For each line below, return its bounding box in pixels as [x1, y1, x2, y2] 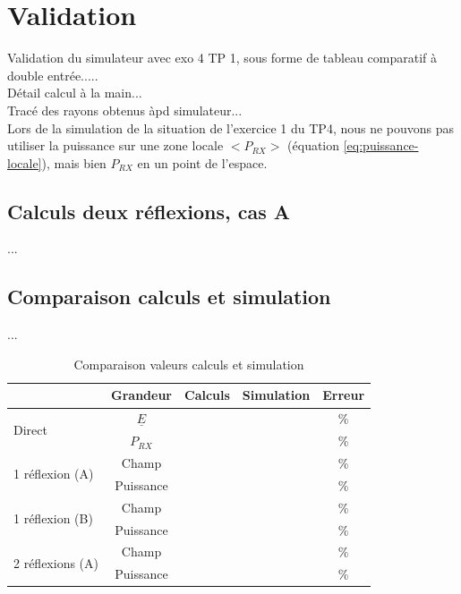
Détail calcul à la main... [7, 83, 142, 102]
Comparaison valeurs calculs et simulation [73, 354, 304, 373]
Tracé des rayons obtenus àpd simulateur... [7, 100, 243, 119]
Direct [13, 420, 47, 438]
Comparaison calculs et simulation [7, 283, 331, 310]
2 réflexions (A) [13, 553, 99, 572]
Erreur [322, 386, 365, 404]
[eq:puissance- [343, 136, 419, 155]
